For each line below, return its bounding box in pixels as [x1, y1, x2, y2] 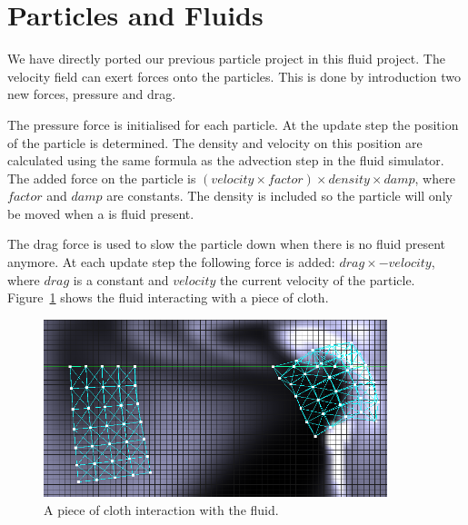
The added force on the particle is [7, 168, 196, 187]
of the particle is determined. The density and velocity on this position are [7, 133, 423, 152]
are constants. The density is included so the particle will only [106, 186, 453, 205]
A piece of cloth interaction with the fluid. [44, 500, 279, 519]
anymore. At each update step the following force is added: [7, 253, 335, 272]
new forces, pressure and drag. [7, 84, 176, 104]
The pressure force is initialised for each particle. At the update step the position [7, 114, 459, 134]
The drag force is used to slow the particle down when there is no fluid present [7, 234, 445, 253]
